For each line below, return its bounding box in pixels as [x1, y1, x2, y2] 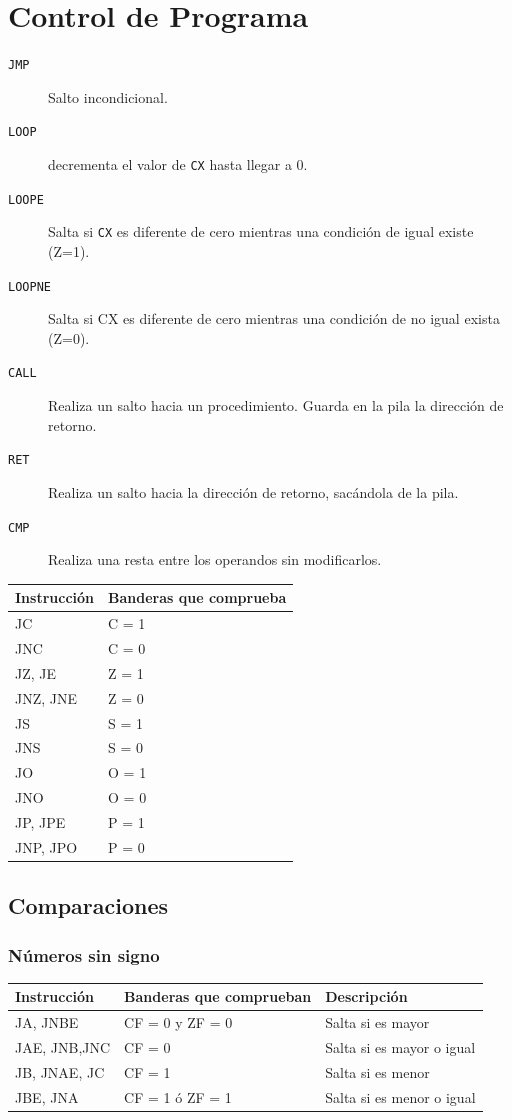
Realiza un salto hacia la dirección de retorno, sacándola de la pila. [48, 481, 459, 502]
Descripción [325, 986, 408, 1007]
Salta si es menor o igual [325, 1086, 476, 1107]
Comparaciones [8, 890, 169, 921]
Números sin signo [8, 942, 160, 967]
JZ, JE [15, 662, 57, 683]
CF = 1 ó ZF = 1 [124, 1086, 232, 1107]
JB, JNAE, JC [15, 1061, 105, 1082]
